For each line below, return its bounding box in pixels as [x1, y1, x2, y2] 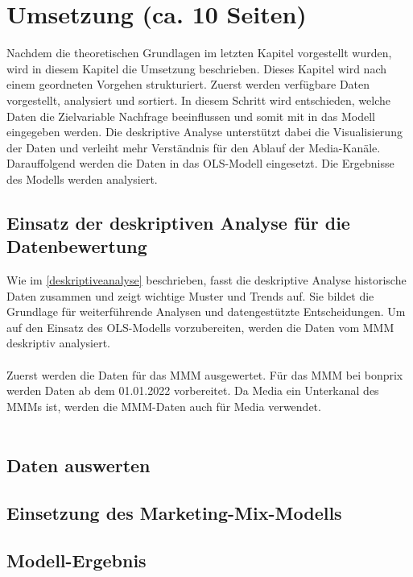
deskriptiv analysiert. [6, 334, 110, 351]
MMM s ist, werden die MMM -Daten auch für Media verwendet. [6, 397, 321, 414]
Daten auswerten [6, 453, 151, 478]
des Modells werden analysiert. [6, 170, 158, 187]
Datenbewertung [6, 234, 147, 259]
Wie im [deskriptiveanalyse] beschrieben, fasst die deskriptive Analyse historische [6, 272, 407, 288]
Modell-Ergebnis [6, 547, 147, 572]
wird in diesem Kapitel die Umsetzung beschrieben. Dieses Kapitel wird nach [6, 60, 387, 77]
